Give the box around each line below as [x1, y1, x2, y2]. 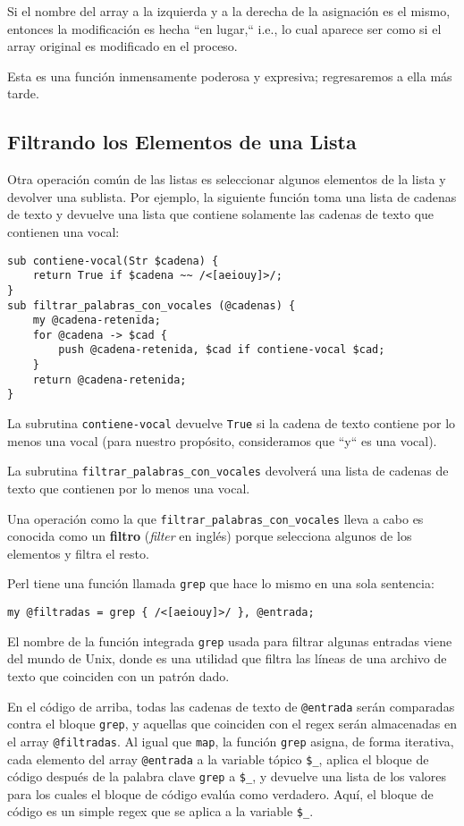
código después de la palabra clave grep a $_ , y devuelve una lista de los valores [7, 767, 446, 786]
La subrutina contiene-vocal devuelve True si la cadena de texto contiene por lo [7, 414, 456, 433]
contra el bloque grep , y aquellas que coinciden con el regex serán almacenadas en [7, 714, 458, 733]
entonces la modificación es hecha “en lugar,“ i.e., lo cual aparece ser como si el [7, 19, 442, 38]
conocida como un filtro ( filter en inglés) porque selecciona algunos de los [7, 527, 412, 545]
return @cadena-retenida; [32, 373, 187, 386]
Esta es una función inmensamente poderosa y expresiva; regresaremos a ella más [7, 66, 452, 85]
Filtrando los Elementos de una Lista [7, 128, 357, 156]
